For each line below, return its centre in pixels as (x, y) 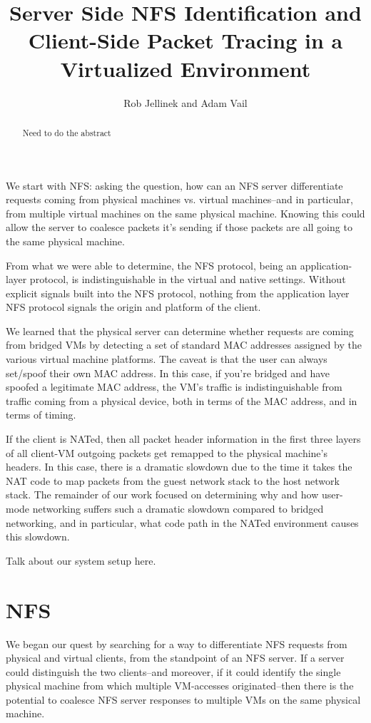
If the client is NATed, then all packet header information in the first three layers (183, 439)
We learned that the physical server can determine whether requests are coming (180, 330)
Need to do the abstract (67, 132)
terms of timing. (41, 415)
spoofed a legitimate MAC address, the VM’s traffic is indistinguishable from (174, 387)
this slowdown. (38, 537)
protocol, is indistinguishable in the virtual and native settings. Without (188, 279)
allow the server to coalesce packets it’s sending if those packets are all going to (179, 227)
